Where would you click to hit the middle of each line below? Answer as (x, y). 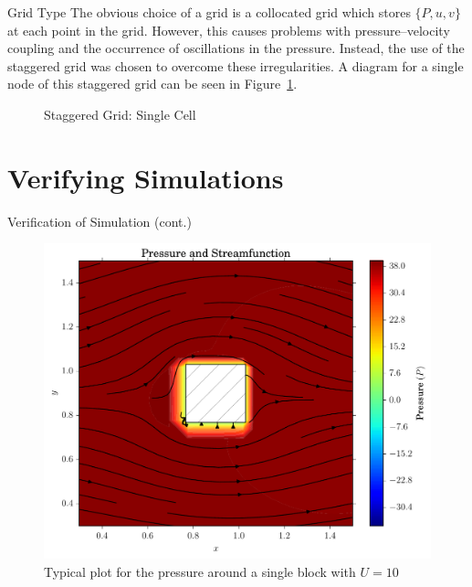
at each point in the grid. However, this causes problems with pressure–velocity (229, 30)
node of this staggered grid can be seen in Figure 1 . (152, 84)
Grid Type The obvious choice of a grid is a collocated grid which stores (209, 12)
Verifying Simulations (146, 177)
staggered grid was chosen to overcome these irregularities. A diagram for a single (236, 65)
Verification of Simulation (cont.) (100, 221)
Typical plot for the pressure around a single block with (200, 571)
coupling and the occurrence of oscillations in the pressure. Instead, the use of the (236, 48)
